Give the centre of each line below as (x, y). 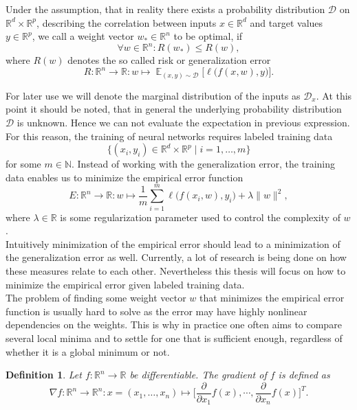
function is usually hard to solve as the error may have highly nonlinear (156, 311)
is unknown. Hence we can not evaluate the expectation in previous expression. (183, 123)
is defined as (304, 375)
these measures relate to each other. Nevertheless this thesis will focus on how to (176, 270)
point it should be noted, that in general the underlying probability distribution (174, 109)
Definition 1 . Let (44, 375)
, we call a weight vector (83, 36)
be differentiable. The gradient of (198, 375)
